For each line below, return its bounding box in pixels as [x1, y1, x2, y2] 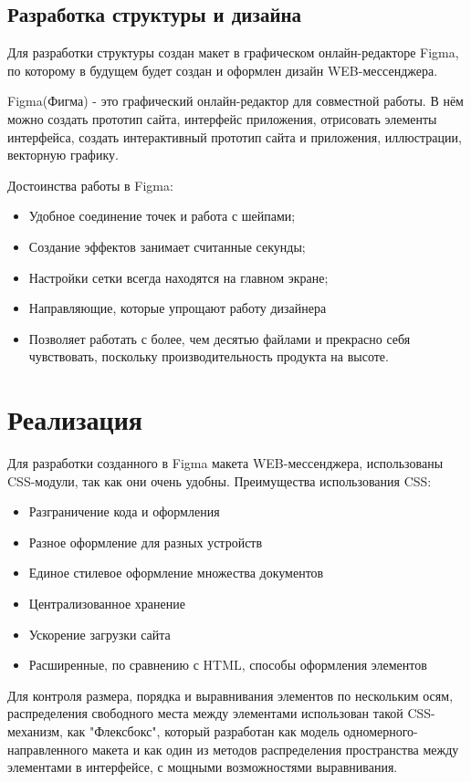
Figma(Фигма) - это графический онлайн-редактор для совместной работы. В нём [7, 91, 464, 110]
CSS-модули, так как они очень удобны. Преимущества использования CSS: [7, 471, 432, 490]
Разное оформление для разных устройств [28, 532, 263, 551]
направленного [7, 739, 89, 758]
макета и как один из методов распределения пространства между [91, 739, 459, 758]
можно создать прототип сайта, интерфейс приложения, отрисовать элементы [7, 109, 437, 128]
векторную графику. [7, 145, 119, 164]
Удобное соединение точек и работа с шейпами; [28, 206, 296, 225]
